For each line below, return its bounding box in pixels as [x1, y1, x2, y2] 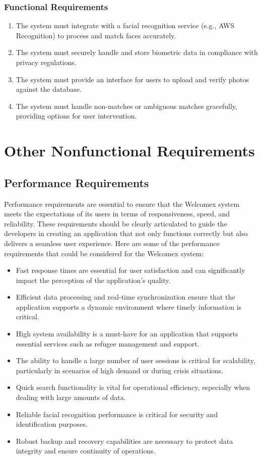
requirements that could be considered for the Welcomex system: [4, 248, 204, 258]
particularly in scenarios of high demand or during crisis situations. [16, 365, 224, 375]
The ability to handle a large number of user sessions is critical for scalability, [16, 355, 255, 366]
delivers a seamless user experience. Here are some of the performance [4, 238, 220, 248]
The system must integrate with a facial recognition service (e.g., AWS [16, 20, 235, 31]
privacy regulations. [16, 57, 77, 67]
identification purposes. [16, 419, 88, 429]
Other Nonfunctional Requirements [4, 140, 255, 161]
